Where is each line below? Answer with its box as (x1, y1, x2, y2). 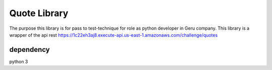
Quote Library (9, 8, 69, 19)
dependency (9, 45, 50, 54)
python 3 (9, 58, 28, 64)
